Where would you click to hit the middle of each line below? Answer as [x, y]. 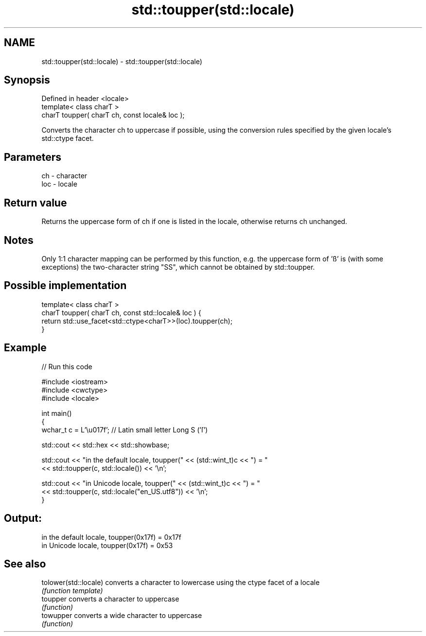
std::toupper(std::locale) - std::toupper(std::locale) [122, 61]
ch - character [64, 176]
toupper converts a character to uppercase [110, 599]
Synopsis [27, 80]
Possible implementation [65, 286]
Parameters [33, 157]
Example [25, 348]
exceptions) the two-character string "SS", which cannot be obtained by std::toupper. [178, 267]
